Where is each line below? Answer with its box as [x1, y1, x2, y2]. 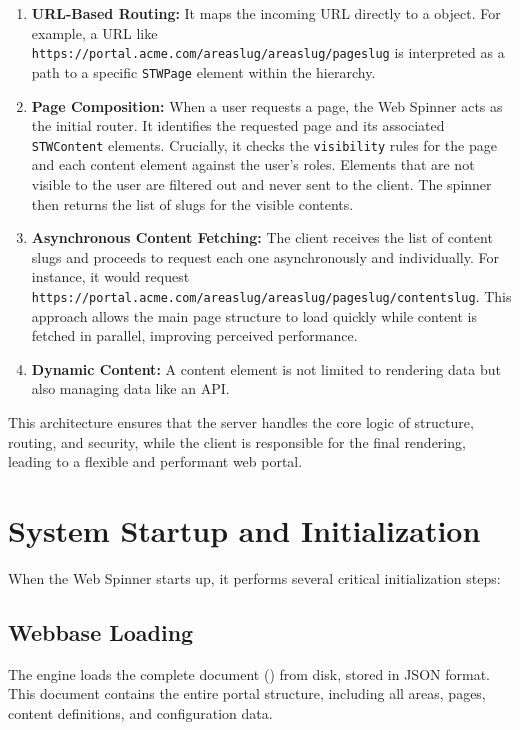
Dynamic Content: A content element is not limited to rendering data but [31, 358, 501, 379]
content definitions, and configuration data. [8, 702, 273, 723]
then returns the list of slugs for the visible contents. [31, 193, 354, 214]
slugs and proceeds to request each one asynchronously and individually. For [31, 246, 499, 267]
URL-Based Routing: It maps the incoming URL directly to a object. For [31, 3, 501, 23]
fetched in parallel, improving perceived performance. [31, 325, 358, 346]
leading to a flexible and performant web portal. [8, 451, 303, 472]
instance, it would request [31, 266, 190, 287]
